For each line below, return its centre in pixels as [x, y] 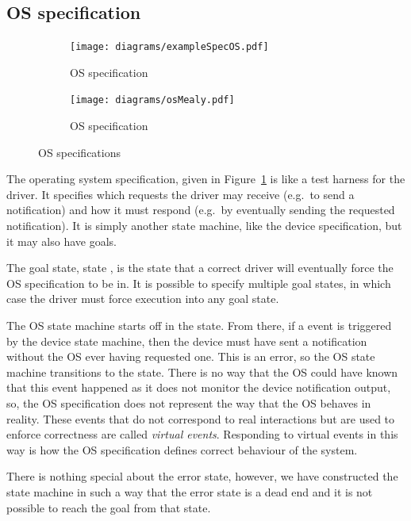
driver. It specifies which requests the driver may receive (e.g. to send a [181, 194]
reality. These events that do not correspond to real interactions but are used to [201, 418]
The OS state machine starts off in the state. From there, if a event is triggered [199, 326]
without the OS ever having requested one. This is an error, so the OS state [191, 356]
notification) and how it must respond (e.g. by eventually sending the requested [201, 210]
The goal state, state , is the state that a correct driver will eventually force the [200, 268]
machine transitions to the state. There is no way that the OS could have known [202, 372]
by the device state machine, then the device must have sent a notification [187, 341]
